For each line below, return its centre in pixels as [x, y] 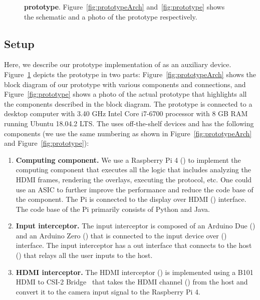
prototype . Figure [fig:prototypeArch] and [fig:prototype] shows [124, 7]
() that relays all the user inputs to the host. [84, 255]
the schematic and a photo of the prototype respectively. [111, 16]
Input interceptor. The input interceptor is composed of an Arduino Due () [136, 226]
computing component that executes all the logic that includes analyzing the [133, 170]
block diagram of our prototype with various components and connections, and [125, 84]
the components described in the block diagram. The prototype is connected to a [128, 103]
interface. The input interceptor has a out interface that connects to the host [134, 245]
